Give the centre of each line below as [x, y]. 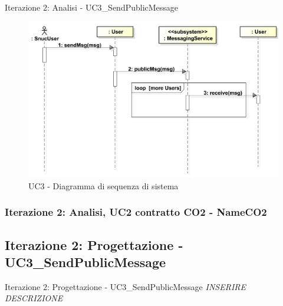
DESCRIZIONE [34, 298]
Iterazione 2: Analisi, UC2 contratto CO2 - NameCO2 [136, 212]
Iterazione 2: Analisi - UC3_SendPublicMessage [92, 7]
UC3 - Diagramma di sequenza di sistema [103, 185]
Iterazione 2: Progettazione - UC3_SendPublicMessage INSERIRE [125, 286]
